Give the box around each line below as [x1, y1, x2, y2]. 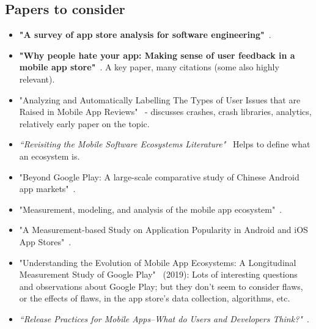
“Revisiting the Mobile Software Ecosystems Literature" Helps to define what [19, 138, 310, 150]
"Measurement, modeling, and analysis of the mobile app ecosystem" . [19, 202, 282, 215]
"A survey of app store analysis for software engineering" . [19, 28, 271, 41]
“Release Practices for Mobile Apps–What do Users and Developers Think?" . [19, 312, 309, 325]
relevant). [19, 72, 55, 85]
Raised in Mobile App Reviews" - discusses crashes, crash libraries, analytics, [19, 105, 312, 118]
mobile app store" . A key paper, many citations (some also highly [19, 61, 279, 73]
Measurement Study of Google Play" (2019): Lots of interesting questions [19, 268, 298, 281]
